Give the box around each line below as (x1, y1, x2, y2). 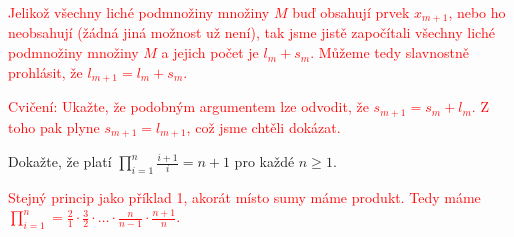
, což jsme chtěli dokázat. (186, 116, 341, 137)
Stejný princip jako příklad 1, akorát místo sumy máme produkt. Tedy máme (8, 186, 481, 207)
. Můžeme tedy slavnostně (310, 42, 469, 63)
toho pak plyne (8, 116, 100, 137)
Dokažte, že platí (8, 151, 112, 171)
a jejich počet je (161, 42, 259, 63)
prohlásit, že (8, 61, 83, 82)
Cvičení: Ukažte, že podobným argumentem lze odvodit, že (8, 96, 369, 117)
